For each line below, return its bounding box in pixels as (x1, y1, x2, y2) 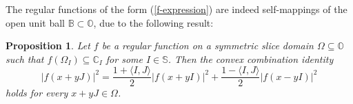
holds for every (6, 86, 68, 100)
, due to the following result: (93, 15, 214, 29)
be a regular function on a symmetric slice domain (101, 38, 314, 53)
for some (105, 51, 143, 66)
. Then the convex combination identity (168, 51, 334, 66)
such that (6, 51, 44, 66)
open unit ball (6, 15, 65, 29)
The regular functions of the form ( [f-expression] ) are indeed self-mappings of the (6, 2, 347, 16)
